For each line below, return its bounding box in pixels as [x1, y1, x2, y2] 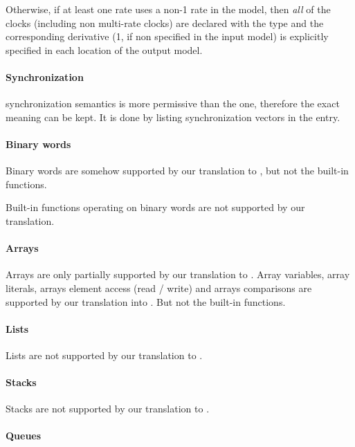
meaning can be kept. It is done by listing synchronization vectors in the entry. [6, 109, 340, 124]
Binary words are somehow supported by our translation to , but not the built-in [6, 163, 349, 178]
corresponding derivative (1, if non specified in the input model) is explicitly [6, 29, 329, 44]
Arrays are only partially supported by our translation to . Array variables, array [6, 267, 350, 282]
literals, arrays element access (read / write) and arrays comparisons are [6, 280, 312, 295]
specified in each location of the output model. [6, 42, 203, 57]
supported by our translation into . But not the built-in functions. [6, 294, 286, 309]
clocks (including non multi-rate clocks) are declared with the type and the [6, 15, 324, 30]
